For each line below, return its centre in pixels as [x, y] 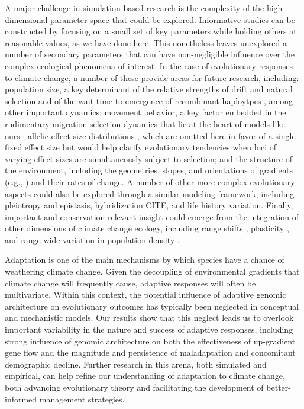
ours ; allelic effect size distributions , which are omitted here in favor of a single [150, 135]
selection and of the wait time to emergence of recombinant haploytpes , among [149, 100]
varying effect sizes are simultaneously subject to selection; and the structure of [148, 158]
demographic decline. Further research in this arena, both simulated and [136, 364]
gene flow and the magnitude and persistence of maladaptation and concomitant [150, 352]
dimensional [26, 19]
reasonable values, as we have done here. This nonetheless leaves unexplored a [146, 42]
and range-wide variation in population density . [92, 239]
